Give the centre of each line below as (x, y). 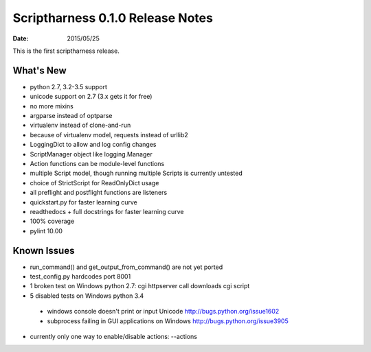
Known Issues (44, 250)
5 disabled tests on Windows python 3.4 (87, 296)
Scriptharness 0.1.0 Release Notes (113, 18)
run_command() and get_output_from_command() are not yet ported (126, 267)
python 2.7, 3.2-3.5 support (69, 86)
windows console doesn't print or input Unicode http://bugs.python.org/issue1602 (163, 312)
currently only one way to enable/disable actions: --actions (113, 336)
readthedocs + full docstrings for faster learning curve (107, 211)
